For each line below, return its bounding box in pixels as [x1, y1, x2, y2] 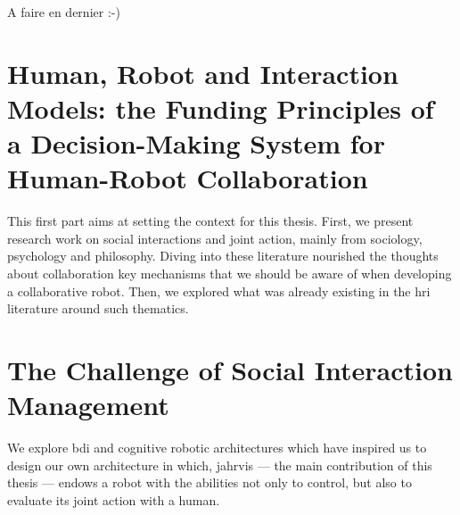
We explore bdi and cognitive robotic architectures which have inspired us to [7, 438, 427, 457]
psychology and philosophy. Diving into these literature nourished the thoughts [7, 246, 439, 265]
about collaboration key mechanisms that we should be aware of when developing [7, 264, 452, 283]
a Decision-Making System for [7, 125, 385, 162]
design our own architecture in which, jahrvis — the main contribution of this [7, 455, 432, 474]
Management [7, 386, 169, 423]
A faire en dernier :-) [7, 3, 120, 21]
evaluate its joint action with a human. [7, 490, 220, 509]
